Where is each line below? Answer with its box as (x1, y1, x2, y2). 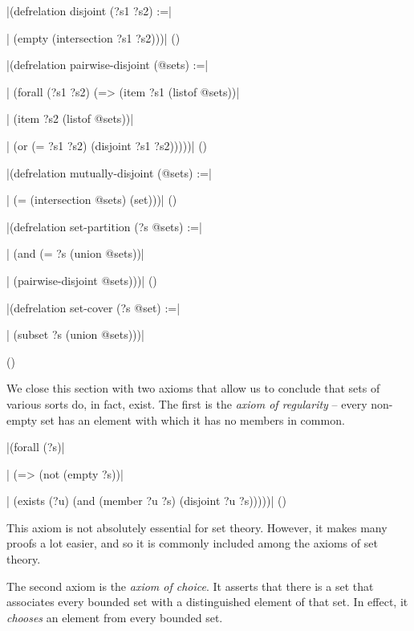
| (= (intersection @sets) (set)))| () (6, 191, 177, 208)
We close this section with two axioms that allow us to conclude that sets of (6, 380, 380, 397)
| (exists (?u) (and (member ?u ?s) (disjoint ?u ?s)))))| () (6, 492, 286, 509)
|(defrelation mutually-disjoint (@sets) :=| (6, 164, 212, 181)
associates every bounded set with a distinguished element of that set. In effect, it (6, 593, 408, 610)
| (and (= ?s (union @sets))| (6, 245, 144, 262)
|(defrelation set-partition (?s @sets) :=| (6, 218, 202, 234)
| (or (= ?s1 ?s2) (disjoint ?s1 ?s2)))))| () (6, 136, 208, 153)
